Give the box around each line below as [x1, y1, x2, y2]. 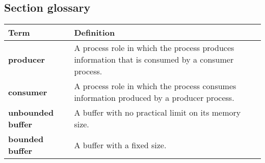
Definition [74, 26, 115, 39]
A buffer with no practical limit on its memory [74, 106, 241, 119]
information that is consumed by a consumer [74, 53, 234, 66]
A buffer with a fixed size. [74, 139, 167, 151]
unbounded [8, 106, 54, 119]
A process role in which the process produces [74, 42, 234, 54]
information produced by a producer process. [74, 92, 234, 104]
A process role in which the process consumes [74, 80, 236, 92]
